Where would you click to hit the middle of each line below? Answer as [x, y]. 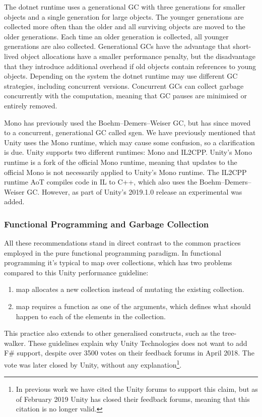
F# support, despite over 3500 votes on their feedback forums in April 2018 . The [129, 353]
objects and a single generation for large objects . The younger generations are [124, 16]
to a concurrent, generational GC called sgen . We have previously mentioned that [130, 132]
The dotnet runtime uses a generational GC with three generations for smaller [125, 7]
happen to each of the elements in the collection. [91, 316]
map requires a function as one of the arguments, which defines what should [133, 306]
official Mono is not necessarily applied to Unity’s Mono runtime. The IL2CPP [125, 172]
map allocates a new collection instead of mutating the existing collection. [130, 289]
